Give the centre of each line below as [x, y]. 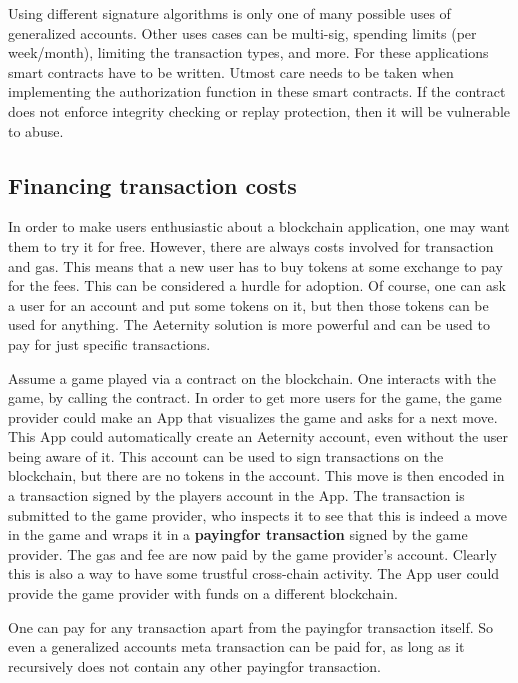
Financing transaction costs [152, 184]
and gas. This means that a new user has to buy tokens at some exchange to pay [255, 265]
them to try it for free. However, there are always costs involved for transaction [251, 245]
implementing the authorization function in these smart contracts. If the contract [257, 91]
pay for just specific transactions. [109, 343]
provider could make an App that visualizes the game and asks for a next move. [253, 416]
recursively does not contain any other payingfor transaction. [195, 665]
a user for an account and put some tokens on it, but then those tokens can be [248, 304]
